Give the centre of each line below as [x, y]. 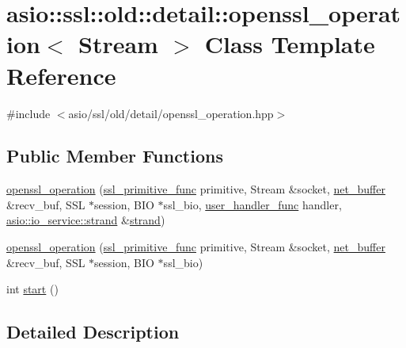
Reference [61, 75]
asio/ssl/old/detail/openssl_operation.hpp [171, 113]
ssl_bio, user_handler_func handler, [252, 204]
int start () [32, 289]
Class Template [290, 44]
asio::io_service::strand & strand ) [86, 220]
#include [28, 113]
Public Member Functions [115, 156]
